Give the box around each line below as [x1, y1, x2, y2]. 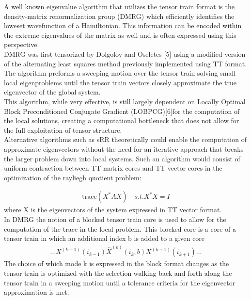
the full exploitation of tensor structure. [4, 125, 122, 135]
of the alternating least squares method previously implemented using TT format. [4, 58, 247, 68]
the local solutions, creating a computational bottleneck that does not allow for [4, 115, 239, 126]
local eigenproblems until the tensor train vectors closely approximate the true [4, 77, 237, 87]
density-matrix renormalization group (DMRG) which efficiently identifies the [4, 11, 235, 21]
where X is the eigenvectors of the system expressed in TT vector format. [4, 205, 222, 215]
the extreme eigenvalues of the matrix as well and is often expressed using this [4, 30, 236, 40]
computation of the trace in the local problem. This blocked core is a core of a [4, 223, 236, 234]
